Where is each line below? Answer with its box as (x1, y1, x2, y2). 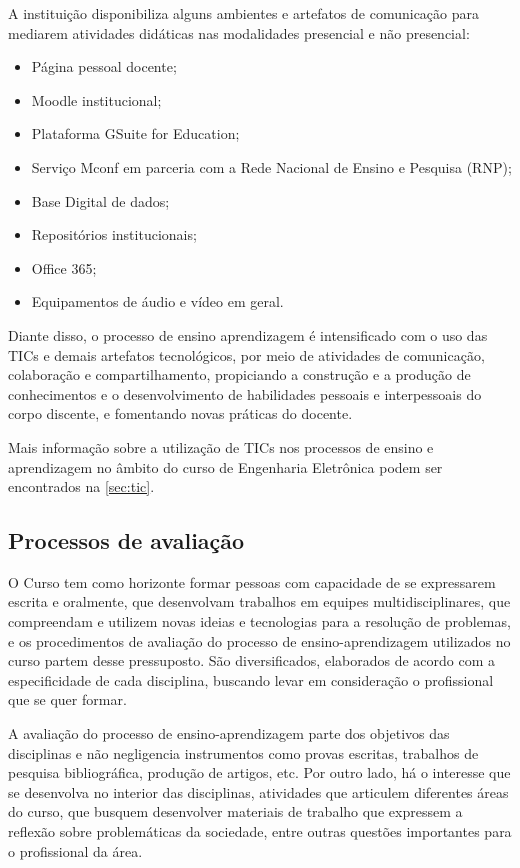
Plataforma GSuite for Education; (31, 123, 240, 144)
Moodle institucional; (31, 89, 162, 110)
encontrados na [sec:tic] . (8, 476, 155, 497)
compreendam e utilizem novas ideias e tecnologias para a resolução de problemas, (8, 611, 511, 632)
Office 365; (31, 257, 97, 278)
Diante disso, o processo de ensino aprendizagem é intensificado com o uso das (8, 324, 488, 345)
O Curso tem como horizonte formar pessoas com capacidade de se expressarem (8, 571, 496, 592)
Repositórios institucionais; (31, 224, 197, 245)
